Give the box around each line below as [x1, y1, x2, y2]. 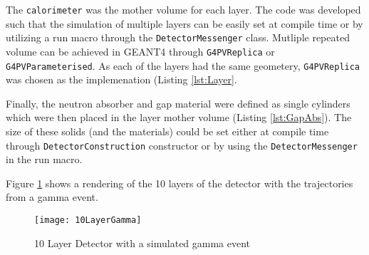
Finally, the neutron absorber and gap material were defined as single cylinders [6, 95, 350, 110]
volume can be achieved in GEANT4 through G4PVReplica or [6, 43, 275, 58]
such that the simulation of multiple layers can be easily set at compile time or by [6, 16, 363, 31]
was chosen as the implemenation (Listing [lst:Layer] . [6, 72, 237, 87]
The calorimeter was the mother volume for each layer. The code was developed [6, 2, 361, 16]
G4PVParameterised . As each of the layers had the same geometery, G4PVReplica [6, 58, 360, 73]
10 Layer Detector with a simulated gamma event [34, 235, 251, 250]
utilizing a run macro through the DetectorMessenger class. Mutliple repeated [6, 30, 350, 45]
